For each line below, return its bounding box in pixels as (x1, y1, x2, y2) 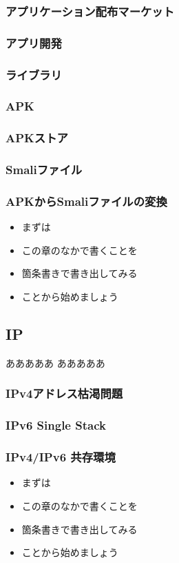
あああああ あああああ (6, 355, 105, 370)
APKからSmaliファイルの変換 (6, 192, 167, 209)
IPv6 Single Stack (6, 417, 106, 434)
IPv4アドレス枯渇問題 (6, 385, 123, 402)
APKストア (6, 129, 68, 146)
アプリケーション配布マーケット (6, 2, 175, 19)
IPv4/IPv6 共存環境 (6, 448, 116, 466)
